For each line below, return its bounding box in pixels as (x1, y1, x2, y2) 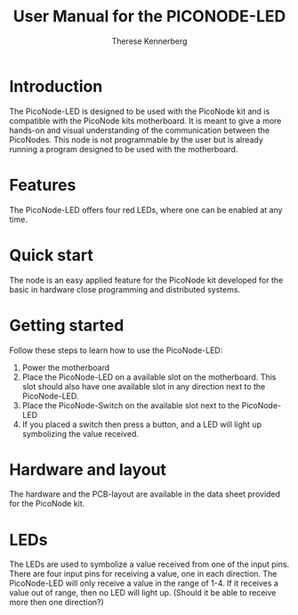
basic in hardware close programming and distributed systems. (9, 283, 241, 295)
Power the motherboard (21, 362, 110, 373)
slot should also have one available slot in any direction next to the (21, 381, 266, 391)
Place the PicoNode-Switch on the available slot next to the (21, 399, 240, 411)
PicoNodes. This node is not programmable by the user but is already (9, 134, 264, 144)
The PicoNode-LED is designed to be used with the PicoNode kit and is (9, 105, 270, 117)
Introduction (9, 76, 103, 96)
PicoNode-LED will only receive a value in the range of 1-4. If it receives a (9, 578, 278, 589)
